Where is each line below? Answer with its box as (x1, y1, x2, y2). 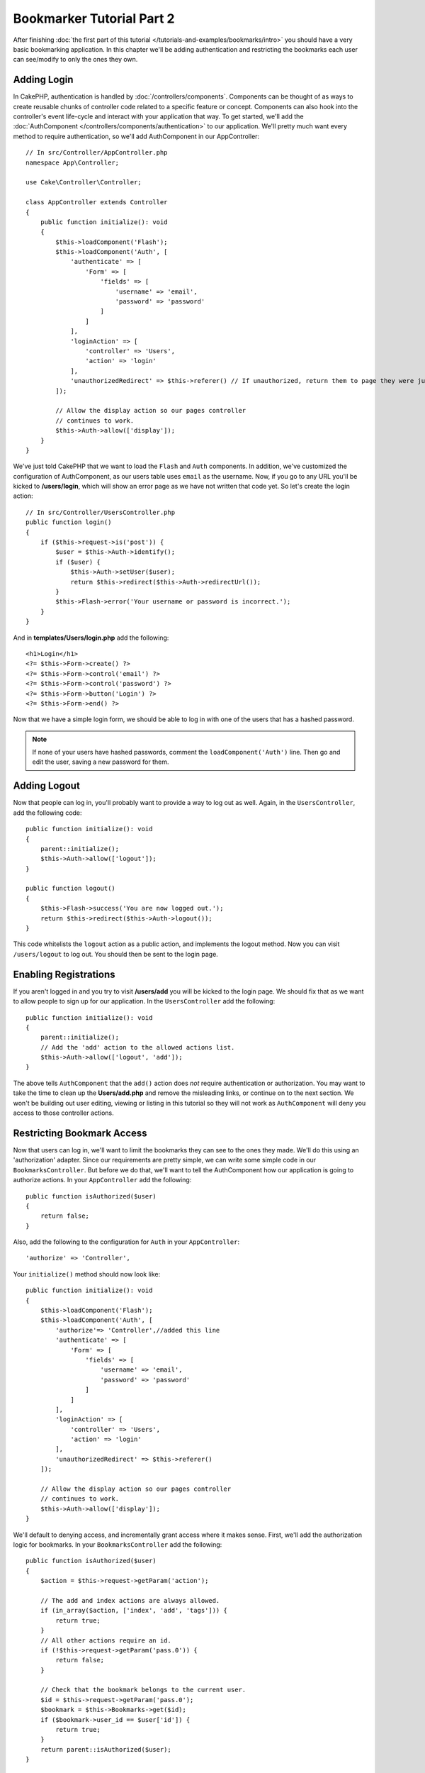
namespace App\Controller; (25, 158, 120, 167)
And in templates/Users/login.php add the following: (13, 633, 169, 642)
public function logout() (25, 884, 116, 893)
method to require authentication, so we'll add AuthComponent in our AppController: (13, 132, 260, 140)
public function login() (25, 518, 112, 526)
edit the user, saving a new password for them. (32, 757, 169, 766)
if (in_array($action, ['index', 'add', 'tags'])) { (40, 1606, 228, 1615)
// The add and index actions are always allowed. (40, 1596, 220, 1604)
